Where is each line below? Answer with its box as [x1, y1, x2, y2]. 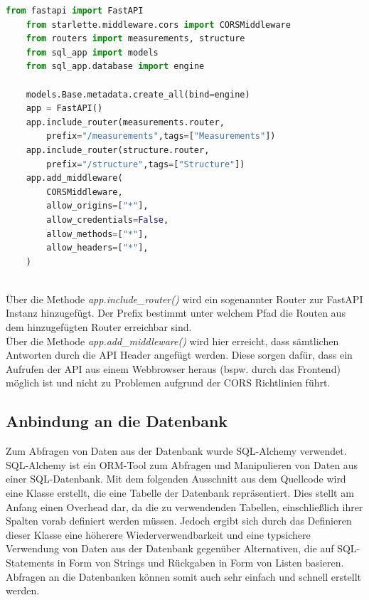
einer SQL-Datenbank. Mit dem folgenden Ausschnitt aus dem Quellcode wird [6, 471, 346, 486]
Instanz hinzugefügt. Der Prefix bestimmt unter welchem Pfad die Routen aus [6, 305, 346, 320]
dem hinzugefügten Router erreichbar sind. [6, 320, 192, 335]
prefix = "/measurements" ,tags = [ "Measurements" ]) [46, 131, 276, 142]
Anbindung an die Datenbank [6, 410, 228, 432]
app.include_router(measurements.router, [26, 117, 225, 127]
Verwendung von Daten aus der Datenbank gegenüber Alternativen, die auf [6, 541, 334, 556]
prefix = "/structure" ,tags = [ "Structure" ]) [46, 159, 245, 169]
